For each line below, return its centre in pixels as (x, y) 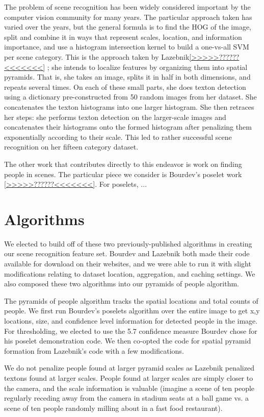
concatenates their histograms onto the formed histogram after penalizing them (128, 127)
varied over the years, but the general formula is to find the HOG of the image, (128, 27)
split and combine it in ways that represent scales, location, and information (123, 36)
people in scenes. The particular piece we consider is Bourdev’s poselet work (123, 174)
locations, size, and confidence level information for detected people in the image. (131, 320)
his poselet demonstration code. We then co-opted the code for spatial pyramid (128, 341)
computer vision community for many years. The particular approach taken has (128, 17)
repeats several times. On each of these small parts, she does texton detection (125, 87)
